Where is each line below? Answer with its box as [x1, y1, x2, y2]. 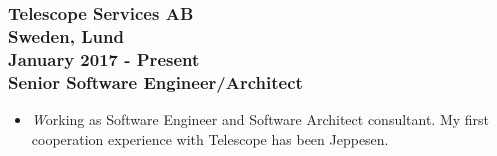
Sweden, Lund [8, 23, 124, 48]
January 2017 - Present [8, 46, 200, 71]
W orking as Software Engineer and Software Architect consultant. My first [31, 108, 490, 129]
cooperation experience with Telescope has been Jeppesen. [31, 128, 389, 149]
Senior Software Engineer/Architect [8, 69, 303, 94]
